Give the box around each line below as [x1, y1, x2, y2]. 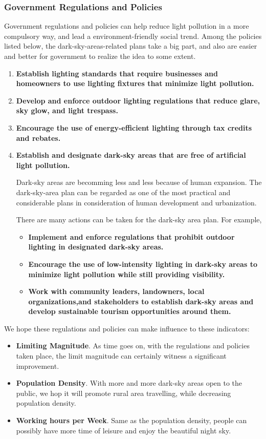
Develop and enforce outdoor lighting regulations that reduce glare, [16, 95, 260, 106]
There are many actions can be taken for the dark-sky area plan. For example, [16, 214, 262, 225]
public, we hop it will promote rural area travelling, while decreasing [16, 387, 231, 398]
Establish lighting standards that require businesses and [16, 68, 218, 78]
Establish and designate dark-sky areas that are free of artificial [16, 150, 246, 160]
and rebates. [16, 132, 61, 143]
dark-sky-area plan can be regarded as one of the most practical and [16, 186, 231, 197]
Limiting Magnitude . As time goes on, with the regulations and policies [16, 340, 250, 351]
